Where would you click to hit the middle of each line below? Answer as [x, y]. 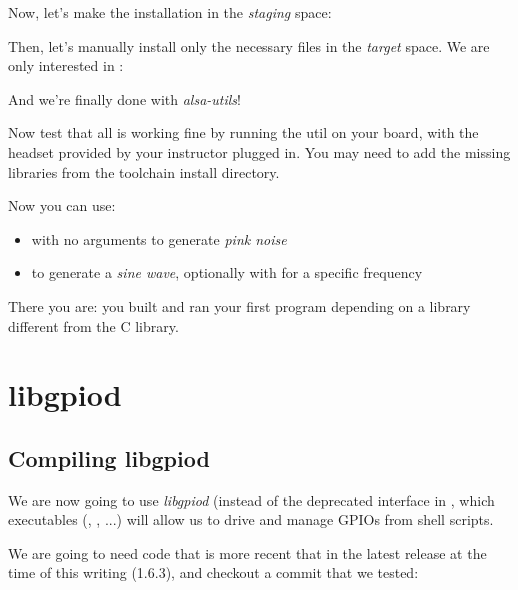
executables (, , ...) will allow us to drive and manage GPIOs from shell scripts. [251, 519]
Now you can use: [62, 205]
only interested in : [66, 65]
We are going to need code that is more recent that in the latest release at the [247, 552]
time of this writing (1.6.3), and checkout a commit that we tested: [213, 572]
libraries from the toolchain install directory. [144, 171]
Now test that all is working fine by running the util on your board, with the [243, 132]
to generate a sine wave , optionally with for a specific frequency [227, 272]
